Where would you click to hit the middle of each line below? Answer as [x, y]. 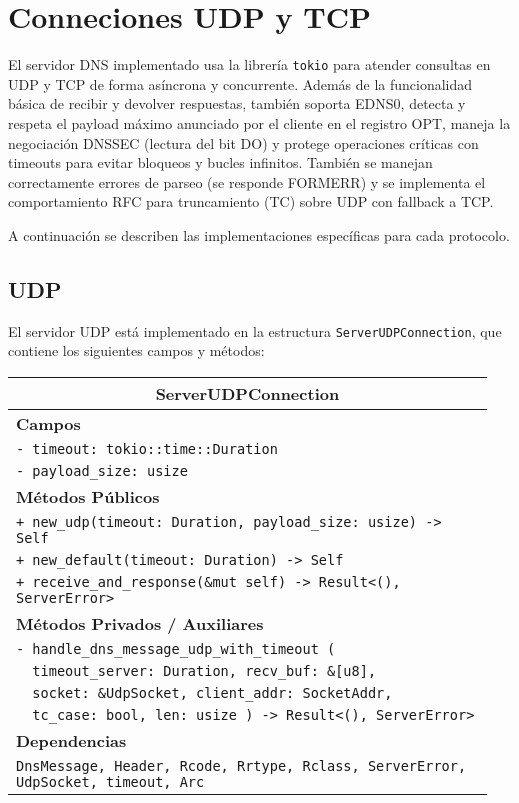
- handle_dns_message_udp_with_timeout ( [176, 648]
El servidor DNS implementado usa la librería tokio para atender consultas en [249, 64]
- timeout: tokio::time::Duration [147, 448]
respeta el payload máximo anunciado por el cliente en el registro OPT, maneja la [259, 122]
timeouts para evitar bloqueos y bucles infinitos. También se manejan [220, 162]
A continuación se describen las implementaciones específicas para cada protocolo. [259, 234]
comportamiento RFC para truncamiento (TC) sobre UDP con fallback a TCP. [251, 201]
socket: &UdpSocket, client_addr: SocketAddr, [212, 692]
